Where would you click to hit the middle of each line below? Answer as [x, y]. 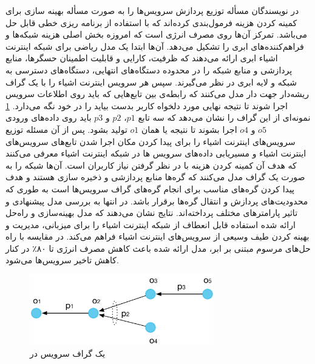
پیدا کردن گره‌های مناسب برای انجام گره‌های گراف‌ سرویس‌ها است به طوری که [150, 188]
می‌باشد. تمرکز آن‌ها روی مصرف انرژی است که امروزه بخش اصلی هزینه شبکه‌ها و [157, 34]
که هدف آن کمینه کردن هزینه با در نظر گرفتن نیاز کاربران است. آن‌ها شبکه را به [151, 165]
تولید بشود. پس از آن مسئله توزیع [66, 129]
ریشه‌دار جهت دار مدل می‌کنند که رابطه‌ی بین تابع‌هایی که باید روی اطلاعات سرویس [157, 94]
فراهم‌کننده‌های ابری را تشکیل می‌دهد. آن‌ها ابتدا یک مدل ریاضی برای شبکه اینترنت [155, 46]
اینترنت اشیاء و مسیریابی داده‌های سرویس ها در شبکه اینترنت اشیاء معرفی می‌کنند [156, 153]
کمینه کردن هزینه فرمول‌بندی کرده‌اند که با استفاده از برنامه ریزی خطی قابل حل [151, 22]
